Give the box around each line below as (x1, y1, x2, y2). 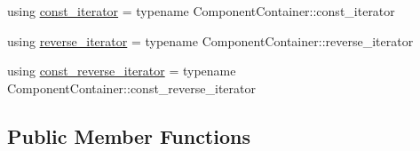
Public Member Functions (7, 122, 250, 149)
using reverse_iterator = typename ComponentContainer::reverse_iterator (7, 31, 414, 50)
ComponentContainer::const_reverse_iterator (7, 78, 256, 97)
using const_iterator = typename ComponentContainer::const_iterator (7, 2, 395, 20)
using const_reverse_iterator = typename (7, 61, 236, 80)
